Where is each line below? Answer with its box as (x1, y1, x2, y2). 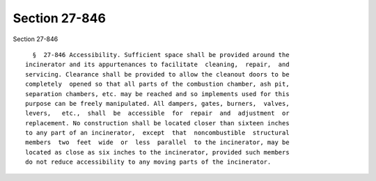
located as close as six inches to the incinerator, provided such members (25, 148, 290, 156)
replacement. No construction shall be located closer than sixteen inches (25, 119, 290, 127)
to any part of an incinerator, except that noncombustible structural (25, 129, 290, 137)
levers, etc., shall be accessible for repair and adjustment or (25, 109, 290, 118)
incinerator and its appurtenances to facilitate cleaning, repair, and (25, 61, 290, 69)
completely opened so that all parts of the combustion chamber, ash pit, (25, 80, 290, 88)
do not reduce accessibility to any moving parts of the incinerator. (25, 158, 272, 166)
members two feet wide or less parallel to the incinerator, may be (25, 139, 290, 146)
